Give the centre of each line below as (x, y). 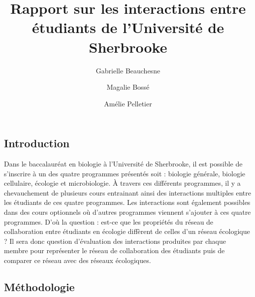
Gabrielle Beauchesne (128, 70)
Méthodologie (39, 287)
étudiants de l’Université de (128, 27)
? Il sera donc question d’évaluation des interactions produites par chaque (115, 241)
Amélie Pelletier (128, 103)
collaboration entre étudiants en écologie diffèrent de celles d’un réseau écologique (127, 231)
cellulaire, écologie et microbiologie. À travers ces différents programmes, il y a (122, 183)
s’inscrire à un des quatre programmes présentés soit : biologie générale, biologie (125, 173)
